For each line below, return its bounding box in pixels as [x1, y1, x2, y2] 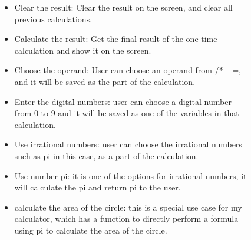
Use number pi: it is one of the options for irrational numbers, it [14, 169, 247, 182]
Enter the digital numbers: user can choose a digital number [14, 95, 232, 107]
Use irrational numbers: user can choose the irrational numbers [14, 138, 242, 150]
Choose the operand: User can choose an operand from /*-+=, [14, 64, 242, 76]
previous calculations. [14, 12, 93, 25]
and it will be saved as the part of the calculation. [14, 75, 196, 87]
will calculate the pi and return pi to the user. [14, 181, 181, 193]
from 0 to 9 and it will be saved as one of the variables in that [14, 107, 239, 119]
